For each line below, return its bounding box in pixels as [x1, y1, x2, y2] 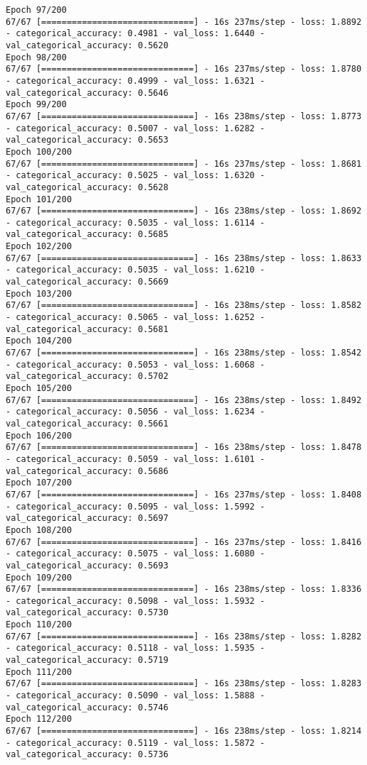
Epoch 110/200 [6, 620, 72, 630]
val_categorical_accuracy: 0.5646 [6, 87, 169, 98]
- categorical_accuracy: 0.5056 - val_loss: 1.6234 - [6, 407, 265, 417]
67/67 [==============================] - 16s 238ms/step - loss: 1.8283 [6, 678, 362, 689]
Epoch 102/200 [6, 241, 72, 252]
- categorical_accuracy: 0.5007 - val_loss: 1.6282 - [6, 123, 265, 133]
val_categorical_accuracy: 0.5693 [6, 560, 169, 571]
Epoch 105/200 [6, 383, 72, 393]
